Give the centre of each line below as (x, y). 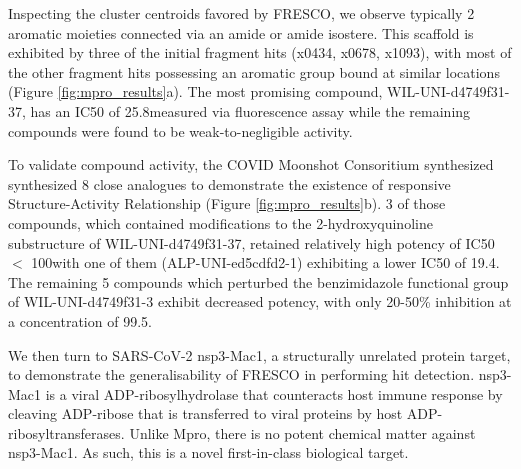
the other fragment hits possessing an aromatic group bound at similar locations (254, 71)
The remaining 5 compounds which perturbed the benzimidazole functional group (258, 281)
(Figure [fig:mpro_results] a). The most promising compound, (195, 91)
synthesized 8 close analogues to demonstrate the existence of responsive (229, 183)
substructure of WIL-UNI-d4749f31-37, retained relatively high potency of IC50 (251, 242)
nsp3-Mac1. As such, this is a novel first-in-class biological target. (208, 452)
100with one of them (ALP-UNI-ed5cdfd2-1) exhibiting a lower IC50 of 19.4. (265, 262)
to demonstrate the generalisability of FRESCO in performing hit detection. (241, 374)
